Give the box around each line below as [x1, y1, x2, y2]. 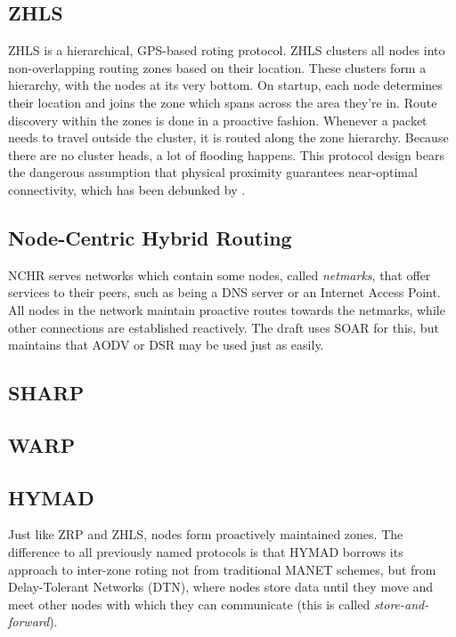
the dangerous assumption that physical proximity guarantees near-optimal [8, 163, 418, 181]
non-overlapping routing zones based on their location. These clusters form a [8, 58, 427, 77]
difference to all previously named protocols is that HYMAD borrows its [8, 543, 403, 561]
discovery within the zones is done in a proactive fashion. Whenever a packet [8, 110, 427, 129]
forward [8, 612, 50, 631]
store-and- [373, 594, 429, 613]
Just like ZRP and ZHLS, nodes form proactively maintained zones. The [8, 525, 403, 544]
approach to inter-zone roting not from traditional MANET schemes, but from [8, 560, 436, 578]
